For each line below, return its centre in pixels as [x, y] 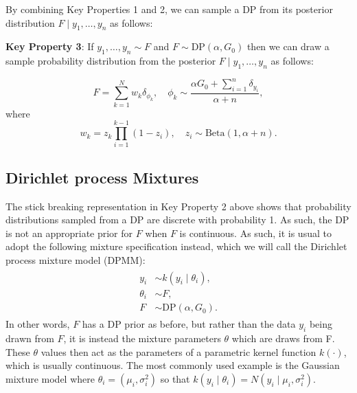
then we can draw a [288, 46]
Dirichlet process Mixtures [102, 177]
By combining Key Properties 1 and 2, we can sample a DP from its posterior [169, 9]
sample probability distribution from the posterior [111, 61]
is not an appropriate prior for [69, 233]
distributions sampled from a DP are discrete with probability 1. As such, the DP [177, 220]
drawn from [30, 338]
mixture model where [50, 378]
